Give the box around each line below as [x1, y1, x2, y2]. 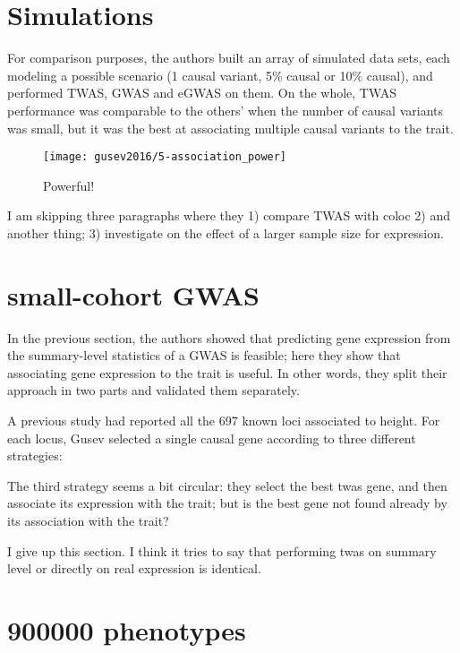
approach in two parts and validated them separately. [7, 381, 300, 400]
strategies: [7, 446, 63, 465]
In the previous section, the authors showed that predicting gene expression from [7, 328, 451, 347]
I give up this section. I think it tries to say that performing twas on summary [7, 541, 437, 560]
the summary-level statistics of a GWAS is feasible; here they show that [7, 346, 401, 365]
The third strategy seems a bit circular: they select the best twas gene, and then [7, 476, 447, 494]
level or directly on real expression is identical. [7, 559, 261, 578]
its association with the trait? [7, 511, 169, 529]
